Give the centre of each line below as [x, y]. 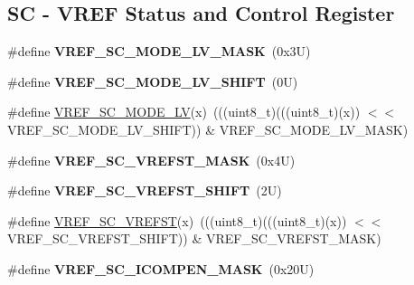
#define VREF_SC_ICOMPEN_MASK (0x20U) [161, 268]
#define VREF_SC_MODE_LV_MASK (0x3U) [159, 51]
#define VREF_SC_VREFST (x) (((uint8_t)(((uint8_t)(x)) [177, 220]
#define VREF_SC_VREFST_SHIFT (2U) [145, 190]
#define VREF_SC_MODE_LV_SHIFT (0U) [153, 81]
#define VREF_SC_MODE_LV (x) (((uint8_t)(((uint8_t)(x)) [184, 112]
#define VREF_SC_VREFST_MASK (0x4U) [151, 160]
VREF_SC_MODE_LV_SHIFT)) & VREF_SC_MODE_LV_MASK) [208, 129]
